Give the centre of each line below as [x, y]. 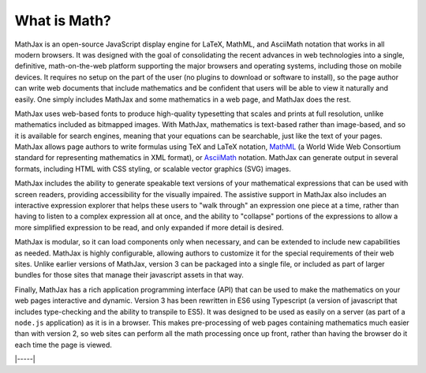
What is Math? [63, 21]
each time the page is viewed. [63, 345]
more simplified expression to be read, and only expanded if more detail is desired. [149, 227]
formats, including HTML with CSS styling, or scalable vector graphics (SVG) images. [153, 169]
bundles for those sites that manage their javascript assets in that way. [129, 275]
